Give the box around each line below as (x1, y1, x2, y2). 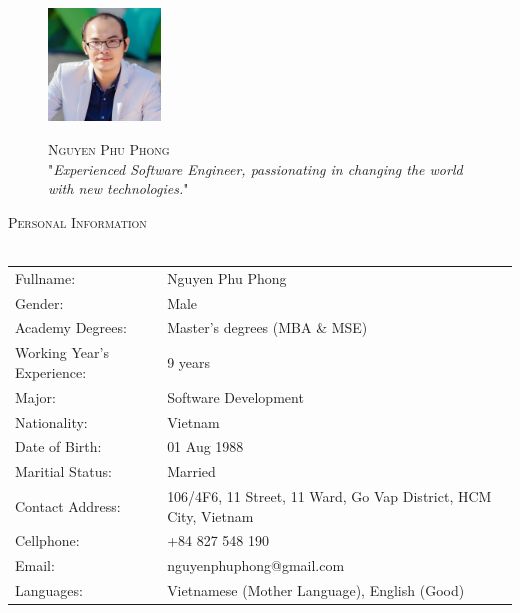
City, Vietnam (167, 505, 254, 526)
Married (167, 461, 216, 482)
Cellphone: (15, 530, 80, 551)
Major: (15, 386, 56, 407)
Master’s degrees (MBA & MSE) (167, 317, 368, 338)
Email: (15, 555, 55, 576)
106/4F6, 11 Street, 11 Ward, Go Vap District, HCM (167, 486, 492, 507)
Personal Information (8, 211, 147, 232)
